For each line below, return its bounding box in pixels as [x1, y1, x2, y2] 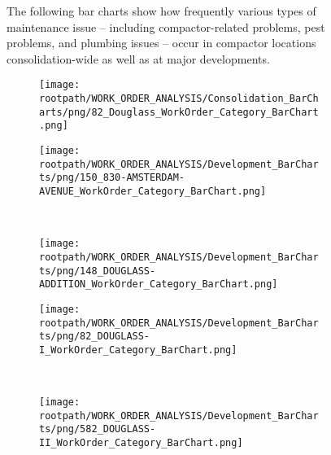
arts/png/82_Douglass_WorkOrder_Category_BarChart [39, 106, 319, 118]
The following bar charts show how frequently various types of [7, 2, 316, 19]
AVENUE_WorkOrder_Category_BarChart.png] [39, 185, 267, 197]
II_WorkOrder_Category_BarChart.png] [39, 437, 243, 449]
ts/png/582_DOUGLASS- [39, 423, 156, 435]
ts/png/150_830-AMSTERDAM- [39, 172, 185, 184]
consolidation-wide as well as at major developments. [7, 50, 270, 67]
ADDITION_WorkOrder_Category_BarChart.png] [39, 278, 278, 291]
